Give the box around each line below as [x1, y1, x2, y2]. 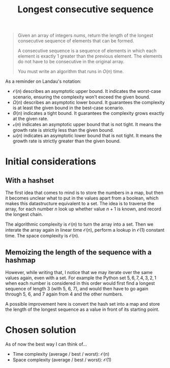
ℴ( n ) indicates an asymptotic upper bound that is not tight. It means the [12, 121, 162, 128]
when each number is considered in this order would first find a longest [5, 280, 155, 286]
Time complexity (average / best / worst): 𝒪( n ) [12, 351, 109, 357]
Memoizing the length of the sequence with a [5, 248, 152, 256]
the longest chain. [5, 211, 43, 217]
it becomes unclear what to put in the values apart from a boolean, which [5, 195, 159, 201]
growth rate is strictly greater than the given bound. [12, 138, 121, 144]
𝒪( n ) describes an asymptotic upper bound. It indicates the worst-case [12, 88, 161, 94]
